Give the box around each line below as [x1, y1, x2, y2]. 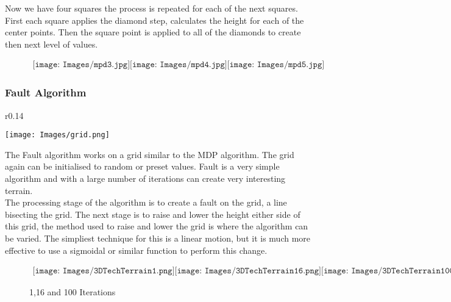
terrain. [5, 184, 33, 196]
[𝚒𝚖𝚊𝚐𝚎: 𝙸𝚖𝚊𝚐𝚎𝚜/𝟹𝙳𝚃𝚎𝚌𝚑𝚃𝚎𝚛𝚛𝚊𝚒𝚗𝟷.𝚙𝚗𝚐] [32, 267, 175, 276]
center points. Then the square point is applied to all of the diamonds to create [5, 26, 301, 38]
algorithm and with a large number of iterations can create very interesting [5, 172, 286, 185]
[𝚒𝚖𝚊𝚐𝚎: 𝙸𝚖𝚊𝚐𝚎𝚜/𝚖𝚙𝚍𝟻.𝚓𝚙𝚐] [227, 60, 325, 70]
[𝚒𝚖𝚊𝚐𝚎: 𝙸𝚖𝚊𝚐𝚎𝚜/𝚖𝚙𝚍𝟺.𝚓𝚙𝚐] [130, 60, 227, 70]
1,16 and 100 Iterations [29, 286, 116, 298]
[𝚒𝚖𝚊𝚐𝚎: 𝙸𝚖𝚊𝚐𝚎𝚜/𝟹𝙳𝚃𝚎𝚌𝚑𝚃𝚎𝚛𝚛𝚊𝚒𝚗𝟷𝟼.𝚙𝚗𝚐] [174, 267, 321, 276]
